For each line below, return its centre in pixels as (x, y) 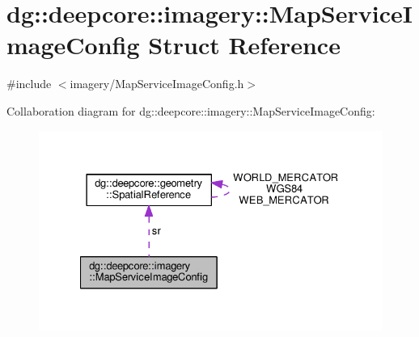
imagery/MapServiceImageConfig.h (157, 84)
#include (29, 84)
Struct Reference (244, 45)
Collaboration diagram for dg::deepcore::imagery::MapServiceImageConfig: (191, 110)
